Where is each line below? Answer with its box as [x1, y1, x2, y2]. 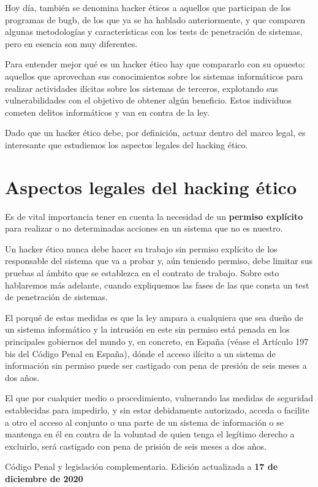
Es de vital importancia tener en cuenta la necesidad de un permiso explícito [5, 210, 303, 222]
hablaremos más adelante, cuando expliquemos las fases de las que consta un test [5, 278, 309, 291]
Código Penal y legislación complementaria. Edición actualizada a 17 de [5, 460, 278, 473]
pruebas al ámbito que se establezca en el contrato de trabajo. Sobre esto [5, 266, 279, 279]
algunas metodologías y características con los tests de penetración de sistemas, [5, 25, 303, 38]
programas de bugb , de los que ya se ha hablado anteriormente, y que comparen [5, 13, 306, 26]
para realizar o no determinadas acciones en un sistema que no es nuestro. [5, 222, 283, 235]
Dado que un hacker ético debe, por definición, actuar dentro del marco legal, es [5, 126, 306, 139]
